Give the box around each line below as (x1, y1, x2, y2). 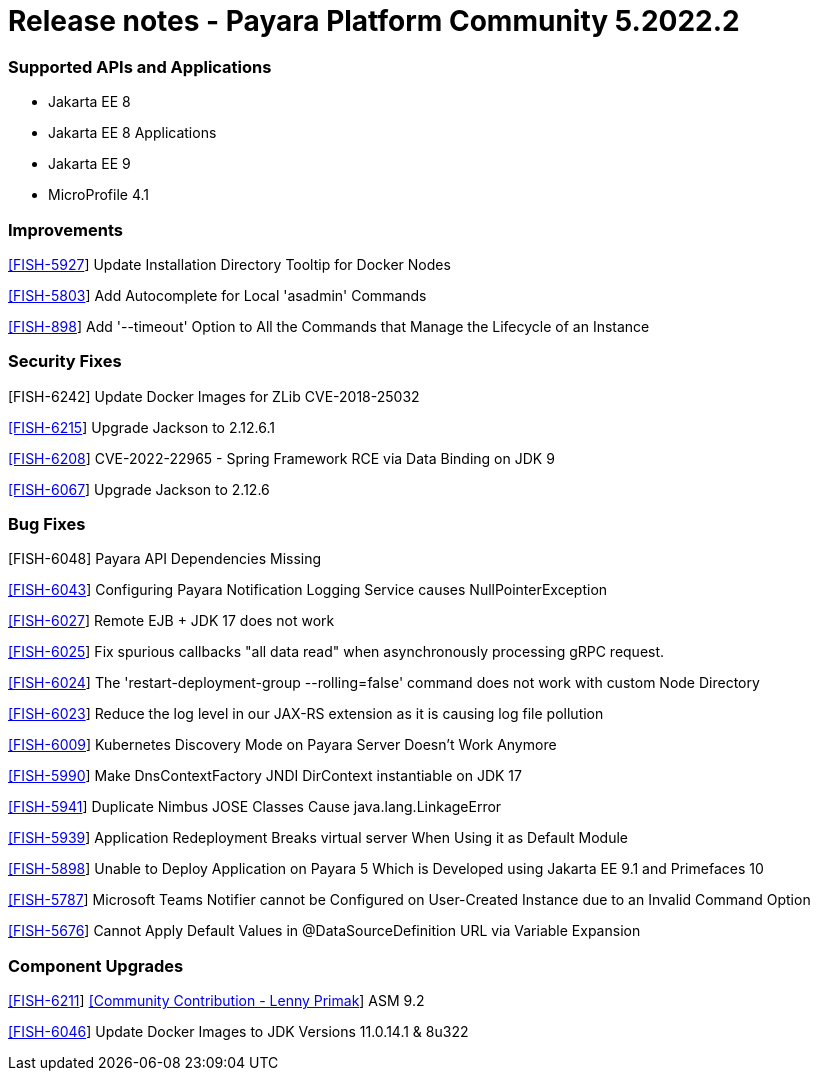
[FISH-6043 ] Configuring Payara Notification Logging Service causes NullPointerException (8, 581, 608, 599)
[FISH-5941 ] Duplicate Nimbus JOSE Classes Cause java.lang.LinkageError (8, 798, 502, 816)
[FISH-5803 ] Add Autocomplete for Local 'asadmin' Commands (8, 286, 427, 304)
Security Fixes (8, 351, 122, 372)
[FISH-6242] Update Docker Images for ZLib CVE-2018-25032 (8, 387, 420, 405)
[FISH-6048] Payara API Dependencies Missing (8, 550, 322, 568)
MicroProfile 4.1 (48, 186, 149, 204)
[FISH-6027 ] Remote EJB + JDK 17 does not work (8, 612, 335, 630)
